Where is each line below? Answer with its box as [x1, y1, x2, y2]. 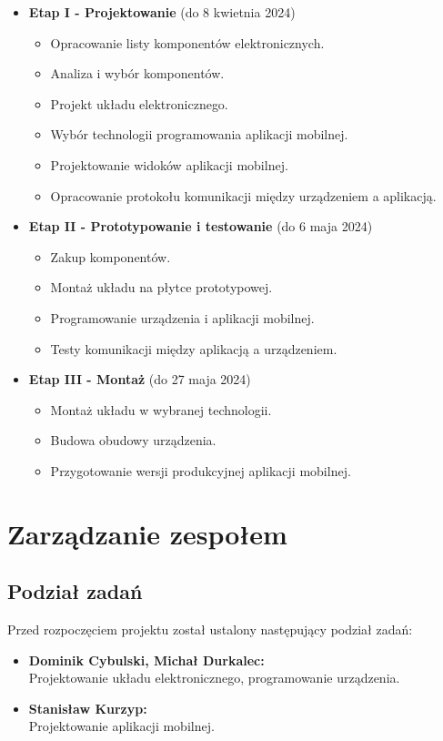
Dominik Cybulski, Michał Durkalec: [28, 650, 265, 669]
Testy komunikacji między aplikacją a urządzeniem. [50, 339, 337, 358]
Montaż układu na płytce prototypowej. [50, 278, 273, 297]
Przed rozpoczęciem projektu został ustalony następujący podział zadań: [7, 620, 413, 639]
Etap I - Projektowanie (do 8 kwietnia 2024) [28, 3, 296, 21]
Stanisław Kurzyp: [28, 698, 147, 717]
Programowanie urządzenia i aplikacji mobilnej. [50, 308, 315, 327]
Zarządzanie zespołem [7, 514, 287, 552]
